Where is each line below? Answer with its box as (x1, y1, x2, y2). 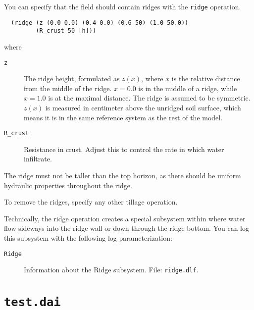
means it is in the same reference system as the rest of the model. (24, 112, 223, 122)
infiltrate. (24, 154, 52, 164)
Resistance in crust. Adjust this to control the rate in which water (24, 144, 224, 154)
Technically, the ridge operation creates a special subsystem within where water (4, 213, 246, 223)
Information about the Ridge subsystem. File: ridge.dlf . (24, 264, 199, 275)
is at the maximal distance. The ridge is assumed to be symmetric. (48, 93, 251, 103)
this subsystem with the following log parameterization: (4, 233, 172, 243)
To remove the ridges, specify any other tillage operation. (4, 197, 178, 207)
